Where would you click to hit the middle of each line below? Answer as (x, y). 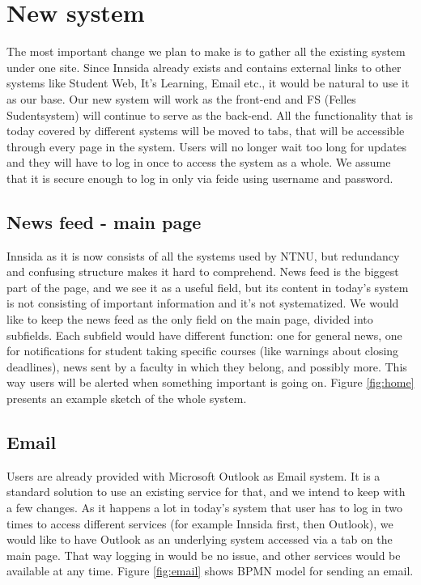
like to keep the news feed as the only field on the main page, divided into (190, 319)
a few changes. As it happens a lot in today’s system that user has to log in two (205, 507)
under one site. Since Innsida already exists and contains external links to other (204, 67)
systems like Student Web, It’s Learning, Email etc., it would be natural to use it (208, 83)
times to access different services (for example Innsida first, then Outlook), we (200, 523)
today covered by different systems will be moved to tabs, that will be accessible (206, 131)
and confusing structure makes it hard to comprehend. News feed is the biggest (203, 271)
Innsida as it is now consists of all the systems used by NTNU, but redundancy (203, 255)
